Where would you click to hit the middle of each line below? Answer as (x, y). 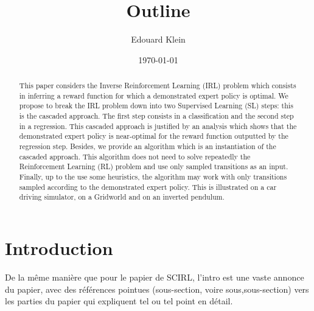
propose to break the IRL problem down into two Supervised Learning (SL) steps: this (156, 106)
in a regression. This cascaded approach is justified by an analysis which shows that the (158, 126)
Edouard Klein (158, 39)
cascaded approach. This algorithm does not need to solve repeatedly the (135, 156)
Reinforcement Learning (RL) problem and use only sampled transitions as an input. (154, 166)
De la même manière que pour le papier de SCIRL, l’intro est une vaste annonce (155, 277)
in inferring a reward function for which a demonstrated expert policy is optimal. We (154, 95)
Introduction (59, 247)
